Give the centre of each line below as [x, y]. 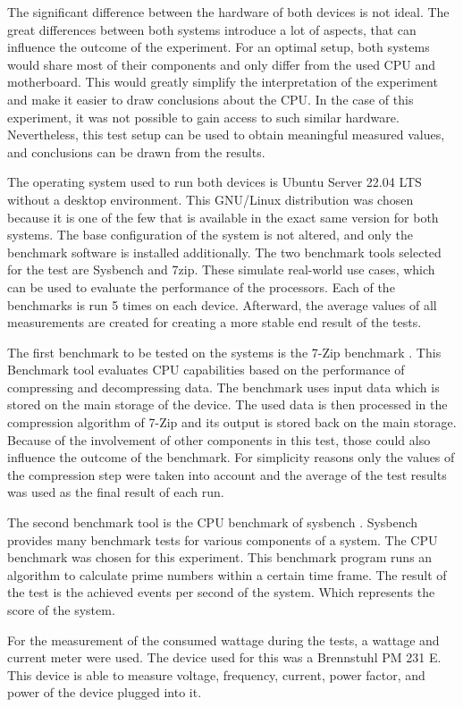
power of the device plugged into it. [105, 692]
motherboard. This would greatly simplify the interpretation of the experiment [223, 82]
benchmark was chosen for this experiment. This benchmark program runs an [220, 557]
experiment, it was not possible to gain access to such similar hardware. [203, 117]
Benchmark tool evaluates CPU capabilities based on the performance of [206, 370]
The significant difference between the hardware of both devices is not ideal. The [228, 12]
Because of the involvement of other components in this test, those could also [219, 439]
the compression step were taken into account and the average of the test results [227, 474]
